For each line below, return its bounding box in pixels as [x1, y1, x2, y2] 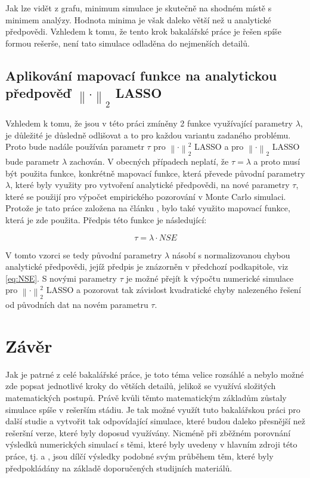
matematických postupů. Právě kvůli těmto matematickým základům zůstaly [5, 391, 287, 404]
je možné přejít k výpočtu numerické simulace [126, 272, 294, 284]
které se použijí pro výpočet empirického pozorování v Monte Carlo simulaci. [5, 190, 286, 202]
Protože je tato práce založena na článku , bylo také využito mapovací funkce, [5, 202, 290, 214]
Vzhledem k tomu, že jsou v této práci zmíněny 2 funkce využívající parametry [5, 117, 293, 129]
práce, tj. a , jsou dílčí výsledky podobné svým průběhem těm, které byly [5, 450, 274, 462]
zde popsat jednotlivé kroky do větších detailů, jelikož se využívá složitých [5, 380, 276, 392]
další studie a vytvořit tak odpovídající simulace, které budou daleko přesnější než [5, 415, 305, 427]
